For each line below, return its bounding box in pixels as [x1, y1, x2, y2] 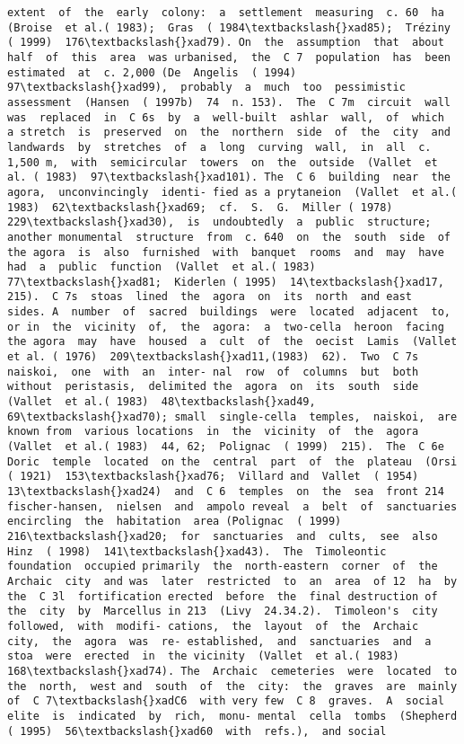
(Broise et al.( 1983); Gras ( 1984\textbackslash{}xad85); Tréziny [7, 21, 451, 34]
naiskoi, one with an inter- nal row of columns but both [7, 365, 419, 378]
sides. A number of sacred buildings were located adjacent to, [7, 306, 451, 319]
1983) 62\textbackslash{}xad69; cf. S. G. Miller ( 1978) [7, 200, 393, 214]
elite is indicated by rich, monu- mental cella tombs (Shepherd [7, 709, 458, 722]
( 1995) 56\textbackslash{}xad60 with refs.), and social [7, 724, 387, 738]
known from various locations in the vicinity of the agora [7, 425, 419, 438]
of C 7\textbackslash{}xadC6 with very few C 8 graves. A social [7, 695, 444, 708]
